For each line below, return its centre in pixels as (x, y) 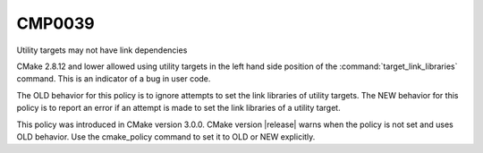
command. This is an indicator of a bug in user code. (114, 79)
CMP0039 (55, 23)
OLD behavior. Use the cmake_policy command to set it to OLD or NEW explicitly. (166, 136)
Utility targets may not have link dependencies (102, 50)
